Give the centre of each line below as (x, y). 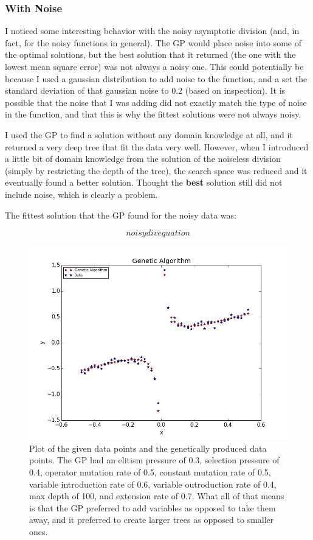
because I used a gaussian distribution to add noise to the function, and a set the (156, 78)
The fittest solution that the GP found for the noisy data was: (121, 215)
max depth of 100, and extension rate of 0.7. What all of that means (157, 496)
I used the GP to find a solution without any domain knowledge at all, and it (149, 134)
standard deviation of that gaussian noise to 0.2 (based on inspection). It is (145, 90)
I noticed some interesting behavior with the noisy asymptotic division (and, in (152, 31)
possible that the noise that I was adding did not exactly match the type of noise (156, 102)
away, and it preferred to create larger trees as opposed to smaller (152, 520)
